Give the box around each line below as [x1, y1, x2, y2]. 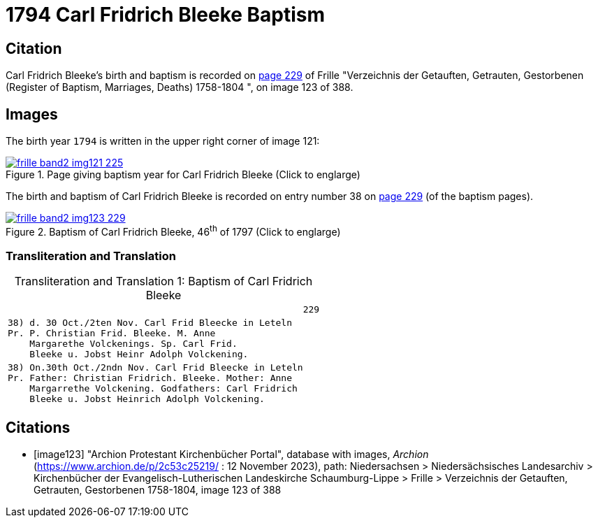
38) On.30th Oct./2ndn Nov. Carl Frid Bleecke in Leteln [8, 362, 303, 373]
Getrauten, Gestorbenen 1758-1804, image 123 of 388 [34, 484, 282, 496]
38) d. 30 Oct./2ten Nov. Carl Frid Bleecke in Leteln [8, 317, 292, 329]
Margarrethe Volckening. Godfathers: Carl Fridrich [29, 383, 298, 394]
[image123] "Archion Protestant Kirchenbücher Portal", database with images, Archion [34, 448, 429, 461]
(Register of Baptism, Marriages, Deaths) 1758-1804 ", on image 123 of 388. [6, 81, 353, 94]
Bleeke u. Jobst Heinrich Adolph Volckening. [29, 394, 265, 405]
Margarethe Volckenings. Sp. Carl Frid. [29, 338, 238, 350]
